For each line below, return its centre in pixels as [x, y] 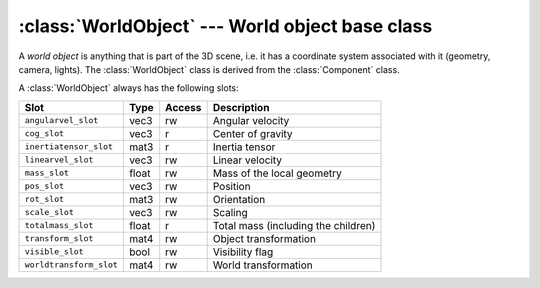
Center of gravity [253, 133]
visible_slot [54, 251]
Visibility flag [243, 252]
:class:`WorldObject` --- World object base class [225, 26]
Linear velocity [247, 160]
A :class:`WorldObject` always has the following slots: [128, 88]
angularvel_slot [61, 120]
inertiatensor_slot [69, 146]
